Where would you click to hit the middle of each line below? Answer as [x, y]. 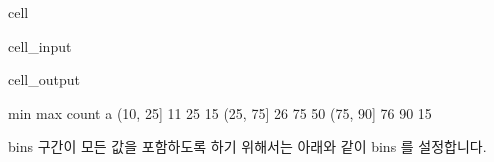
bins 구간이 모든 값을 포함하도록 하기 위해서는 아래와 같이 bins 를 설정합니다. [247, 146]
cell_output [44, 79]
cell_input [40, 45]
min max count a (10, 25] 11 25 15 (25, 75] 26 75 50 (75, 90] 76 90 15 [220, 112]
